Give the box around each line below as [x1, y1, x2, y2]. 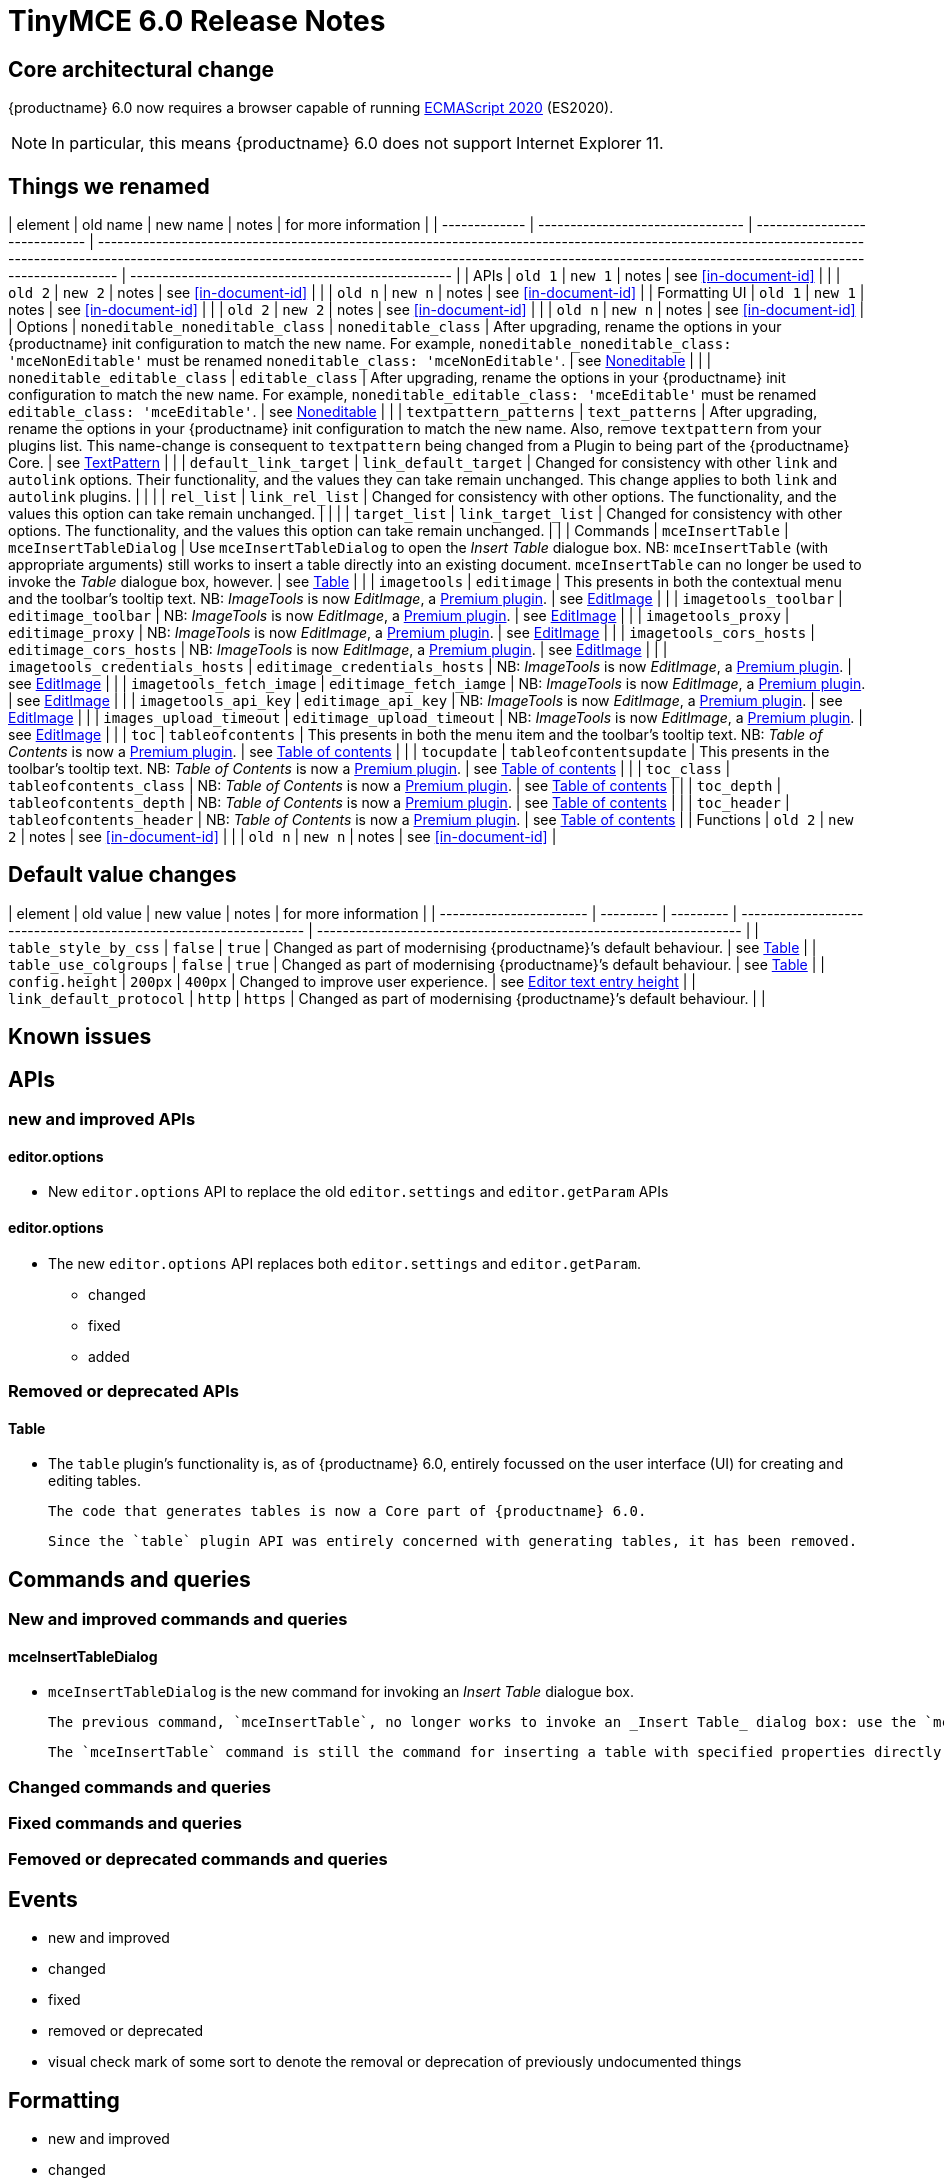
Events [8, 1886, 78, 1912]
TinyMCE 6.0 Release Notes [8, 4, 386, 38]
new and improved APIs [8, 1109, 196, 1130]
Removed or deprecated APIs [8, 1380, 239, 1401]
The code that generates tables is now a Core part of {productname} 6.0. [48, 1503, 647, 1520]
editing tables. [48, 1472, 141, 1490]
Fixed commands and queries [8, 1812, 242, 1833]
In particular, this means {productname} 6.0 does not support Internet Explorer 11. [51, 133, 664, 154]
